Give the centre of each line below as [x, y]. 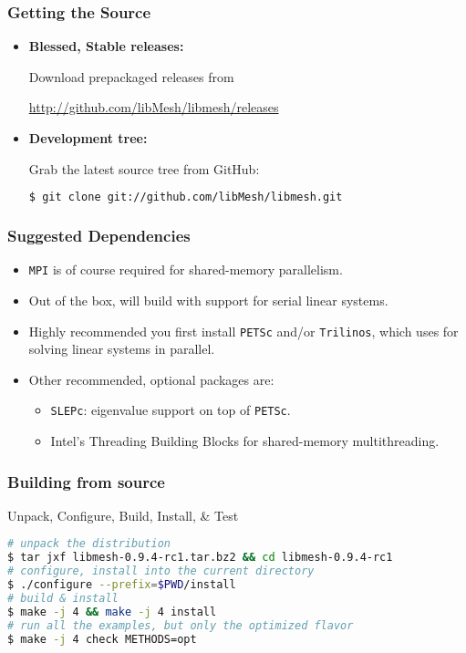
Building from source [86, 481]
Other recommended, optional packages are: [151, 379]
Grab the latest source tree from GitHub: [144, 168]
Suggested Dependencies [99, 235]
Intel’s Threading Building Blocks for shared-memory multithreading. [245, 441]
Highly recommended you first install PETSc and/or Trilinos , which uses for [243, 331]
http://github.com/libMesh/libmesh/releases [154, 107]
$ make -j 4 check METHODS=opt [102, 639]
